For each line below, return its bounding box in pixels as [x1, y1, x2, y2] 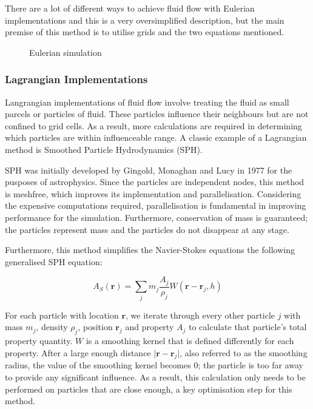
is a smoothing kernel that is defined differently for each [86, 334, 294, 346]
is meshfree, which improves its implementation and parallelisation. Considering [5, 187, 301, 200]
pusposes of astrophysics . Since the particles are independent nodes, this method [5, 175, 305, 188]
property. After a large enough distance [5, 346, 151, 359]
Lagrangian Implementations [5, 72, 148, 87]
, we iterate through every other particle [126, 308, 275, 321]
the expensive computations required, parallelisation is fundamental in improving [5, 199, 306, 212]
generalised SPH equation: [5, 255, 103, 268]
